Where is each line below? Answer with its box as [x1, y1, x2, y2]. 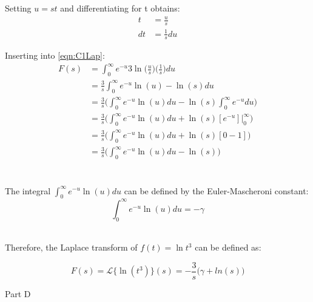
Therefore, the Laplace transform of [5, 241, 138, 254]
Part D [5, 287, 31, 300]
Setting [5, 2, 32, 14]
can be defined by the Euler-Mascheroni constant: [124, 184, 309, 197]
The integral [5, 184, 51, 197]
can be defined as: [195, 241, 261, 254]
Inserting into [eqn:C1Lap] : [5, 49, 105, 62]
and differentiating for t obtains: [60, 2, 180, 14]
